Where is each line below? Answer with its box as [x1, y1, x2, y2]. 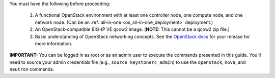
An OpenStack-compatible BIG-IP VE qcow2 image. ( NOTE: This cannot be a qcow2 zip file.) [35, 26, 230, 32]
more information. [35, 41, 72, 47]
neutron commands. [9, 66, 54, 72]
